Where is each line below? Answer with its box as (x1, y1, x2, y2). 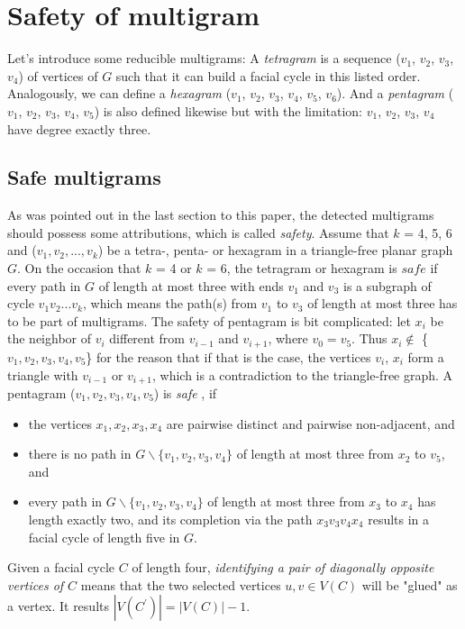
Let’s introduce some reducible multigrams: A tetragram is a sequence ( (7, 49, 401, 68)
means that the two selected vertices (80, 575, 281, 594)
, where (268, 329, 308, 348)
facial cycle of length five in (28, 527, 180, 546)
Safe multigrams (7, 163, 161, 191)
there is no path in (28, 444, 132, 463)
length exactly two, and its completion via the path (28, 509, 313, 528)
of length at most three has (307, 294, 458, 313)
